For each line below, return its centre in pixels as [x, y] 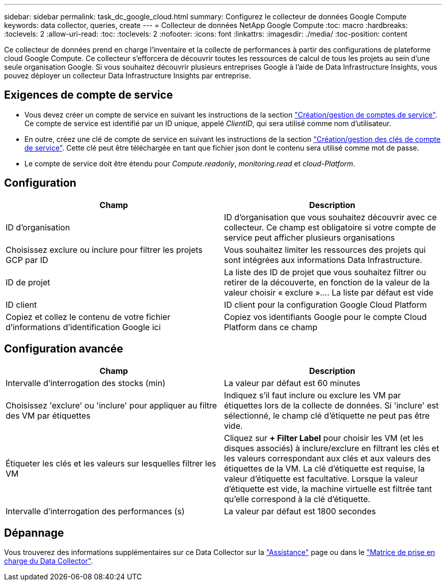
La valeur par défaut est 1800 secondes [300, 511]
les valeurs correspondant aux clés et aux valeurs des [327, 458]
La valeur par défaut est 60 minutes [292, 383]
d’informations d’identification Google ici [83, 327]
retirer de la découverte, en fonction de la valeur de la [327, 282]
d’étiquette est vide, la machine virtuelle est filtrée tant [328, 489]
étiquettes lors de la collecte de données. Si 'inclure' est [331, 405]
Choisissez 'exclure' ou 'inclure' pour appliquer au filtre [111, 405]
